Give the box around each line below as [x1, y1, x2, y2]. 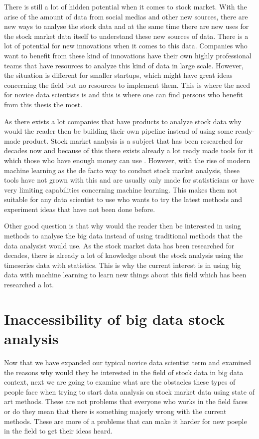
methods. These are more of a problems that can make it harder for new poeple [4, 416, 247, 426]
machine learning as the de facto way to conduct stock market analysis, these [4, 165, 240, 175]
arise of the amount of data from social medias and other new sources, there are [4, 11, 248, 21]
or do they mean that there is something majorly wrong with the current [4, 406, 227, 416]
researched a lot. [4, 279, 54, 290]
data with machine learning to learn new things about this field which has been [4, 269, 247, 280]
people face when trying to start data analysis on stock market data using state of [4, 386, 255, 397]
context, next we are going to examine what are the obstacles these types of [4, 377, 236, 387]
